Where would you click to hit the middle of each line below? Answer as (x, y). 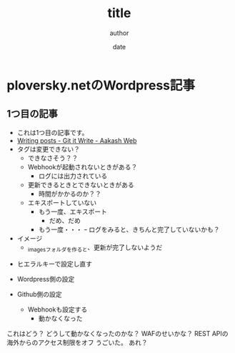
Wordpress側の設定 (46, 279)
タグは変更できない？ (48, 149)
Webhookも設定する (57, 309)
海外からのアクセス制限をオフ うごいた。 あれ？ (77, 342)
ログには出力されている (73, 176)
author (119, 33)
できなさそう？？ (53, 158)
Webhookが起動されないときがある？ (82, 166)
